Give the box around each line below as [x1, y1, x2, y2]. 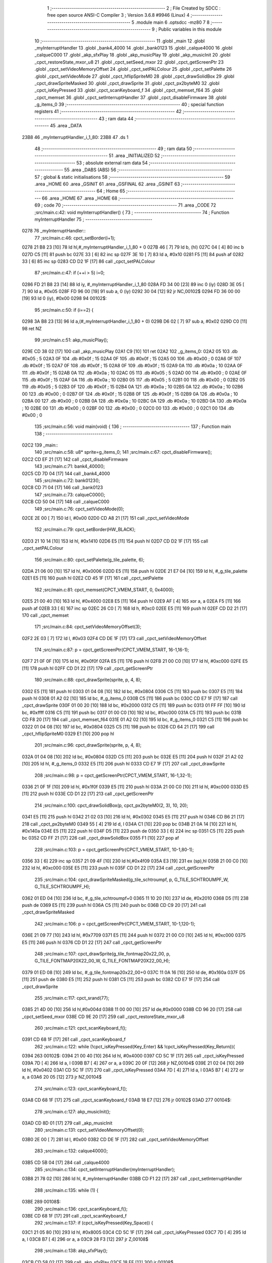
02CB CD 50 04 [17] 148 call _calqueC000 [22, 499, 110, 505]
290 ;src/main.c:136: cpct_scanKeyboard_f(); [34, 1205, 128, 1212]
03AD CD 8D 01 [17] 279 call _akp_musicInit [22, 1120, 113, 1126]
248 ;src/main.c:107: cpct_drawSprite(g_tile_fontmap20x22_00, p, [34, 950, 171, 957]
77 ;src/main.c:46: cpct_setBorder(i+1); [34, 235, 116, 241]
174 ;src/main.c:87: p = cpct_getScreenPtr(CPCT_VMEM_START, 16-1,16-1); [34, 647, 189, 653]
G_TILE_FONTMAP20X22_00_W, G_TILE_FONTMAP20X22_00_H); [34, 958, 170, 964]
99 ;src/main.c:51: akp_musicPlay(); [34, 337, 108, 343]
